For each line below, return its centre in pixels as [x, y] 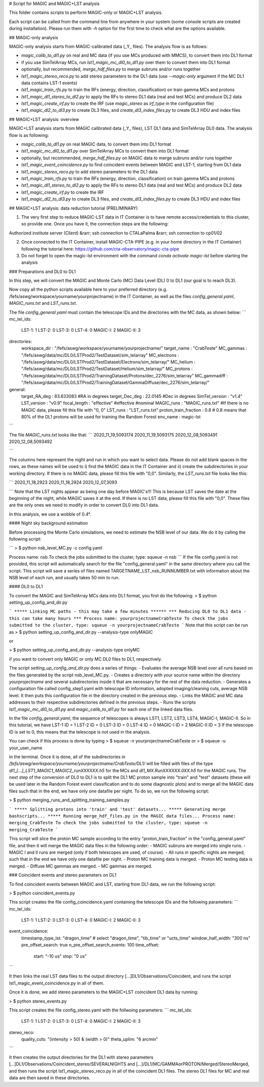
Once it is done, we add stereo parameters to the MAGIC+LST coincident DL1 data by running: [104, 992]
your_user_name [26, 748]
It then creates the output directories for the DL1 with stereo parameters [81, 1057]
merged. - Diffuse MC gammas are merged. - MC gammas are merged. [81, 866]
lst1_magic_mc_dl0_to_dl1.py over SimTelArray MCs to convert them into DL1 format [105, 151]
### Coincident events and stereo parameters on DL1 [63, 875]
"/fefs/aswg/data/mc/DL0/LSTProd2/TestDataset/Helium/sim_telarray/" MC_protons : [107, 369]
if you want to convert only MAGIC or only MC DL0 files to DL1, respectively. [86, 659]
